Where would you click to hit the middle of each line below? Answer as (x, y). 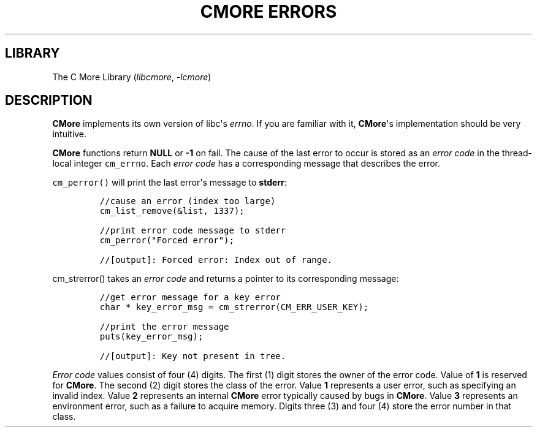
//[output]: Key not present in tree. (193, 356)
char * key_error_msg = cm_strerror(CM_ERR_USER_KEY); (234, 307)
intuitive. (70, 134)
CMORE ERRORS (268, 12)
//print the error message (164, 327)
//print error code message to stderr (193, 231)
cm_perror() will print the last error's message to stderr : (169, 183)
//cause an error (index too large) (188, 201)
